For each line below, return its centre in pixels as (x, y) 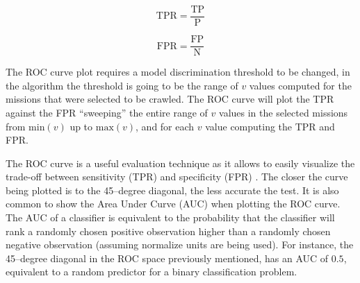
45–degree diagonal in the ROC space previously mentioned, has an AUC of (167, 258)
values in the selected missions (284, 112)
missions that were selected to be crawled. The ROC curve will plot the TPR (170, 99)
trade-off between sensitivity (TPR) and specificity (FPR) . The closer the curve (177, 177)
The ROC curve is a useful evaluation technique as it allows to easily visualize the (180, 163)
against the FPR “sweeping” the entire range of (107, 112)
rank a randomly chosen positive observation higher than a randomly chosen (168, 231)
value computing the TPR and (270, 126)
